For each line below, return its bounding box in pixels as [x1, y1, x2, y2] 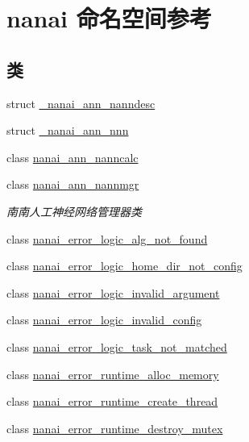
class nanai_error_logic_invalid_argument [6, 284, 220, 301]
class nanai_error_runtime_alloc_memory [6, 365, 219, 382]
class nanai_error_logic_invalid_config [6, 311, 202, 328]
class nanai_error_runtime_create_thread [6, 393, 218, 410]
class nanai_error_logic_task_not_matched [6, 338, 227, 355]
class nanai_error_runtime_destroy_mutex [6, 419, 223, 436]
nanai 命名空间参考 [6, 2, 212, 35]
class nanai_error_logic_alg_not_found [6, 230, 208, 247]
